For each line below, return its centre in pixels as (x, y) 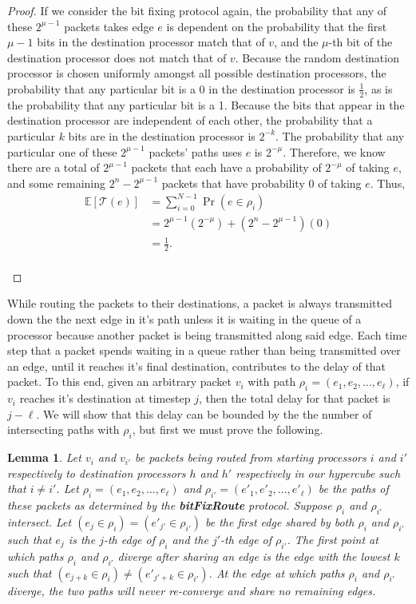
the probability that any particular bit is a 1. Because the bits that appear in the (206, 104)
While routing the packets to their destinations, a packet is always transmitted (200, 303)
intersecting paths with (63, 429)
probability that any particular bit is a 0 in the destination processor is (181, 88)
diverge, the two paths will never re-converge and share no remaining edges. (192, 590)
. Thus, (388, 183)
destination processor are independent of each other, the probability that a (190, 120)
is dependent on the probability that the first (277, 26)
